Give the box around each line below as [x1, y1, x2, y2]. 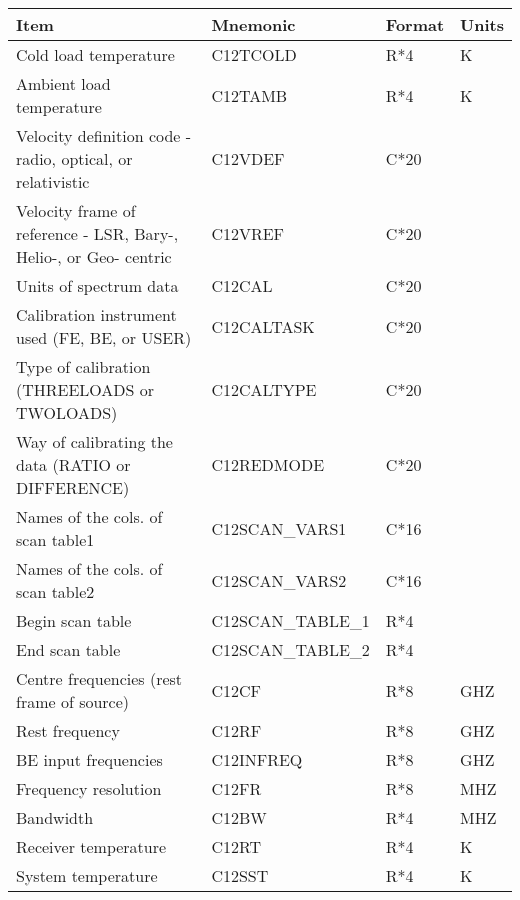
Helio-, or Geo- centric [16, 245, 172, 268]
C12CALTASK [211, 314, 315, 338]
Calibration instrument [16, 303, 177, 326]
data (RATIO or [16, 453, 131, 476]
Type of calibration [16, 355, 151, 378]
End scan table [16, 638, 121, 661]
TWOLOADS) [16, 401, 118, 424]
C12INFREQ [211, 748, 303, 771]
